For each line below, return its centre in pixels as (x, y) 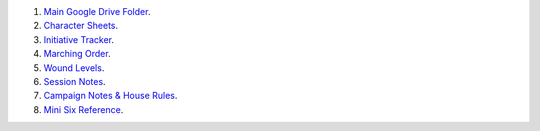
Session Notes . (74, 81)
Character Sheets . (81, 26)
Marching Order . (77, 54)
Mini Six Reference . (83, 109)
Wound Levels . (74, 67)
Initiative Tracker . (79, 39)
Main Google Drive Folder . (97, 11)
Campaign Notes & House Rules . (110, 96)
